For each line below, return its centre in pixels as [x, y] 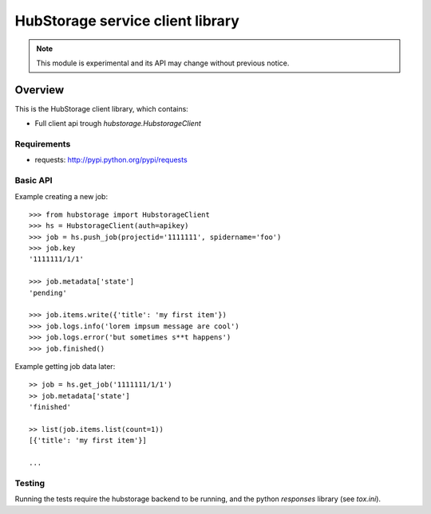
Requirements [43, 144]
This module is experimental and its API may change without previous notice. [163, 63]
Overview [40, 90]
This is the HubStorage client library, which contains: [102, 108]
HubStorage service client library [127, 21]
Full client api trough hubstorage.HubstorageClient [118, 124]
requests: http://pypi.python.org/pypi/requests [111, 160]
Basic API [34, 181]
